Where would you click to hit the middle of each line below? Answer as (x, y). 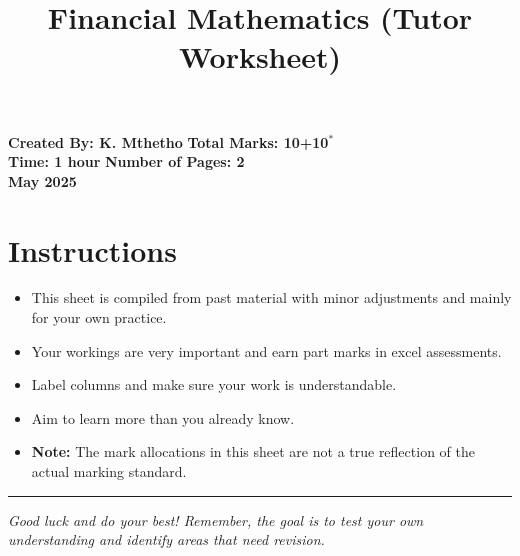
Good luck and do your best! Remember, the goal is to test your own (216, 519)
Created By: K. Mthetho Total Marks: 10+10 (168, 141)
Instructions (92, 249)
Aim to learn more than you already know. (163, 417)
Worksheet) (260, 56)
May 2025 (42, 180)
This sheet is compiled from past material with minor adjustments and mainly (271, 297)
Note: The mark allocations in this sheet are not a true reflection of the (253, 451)
